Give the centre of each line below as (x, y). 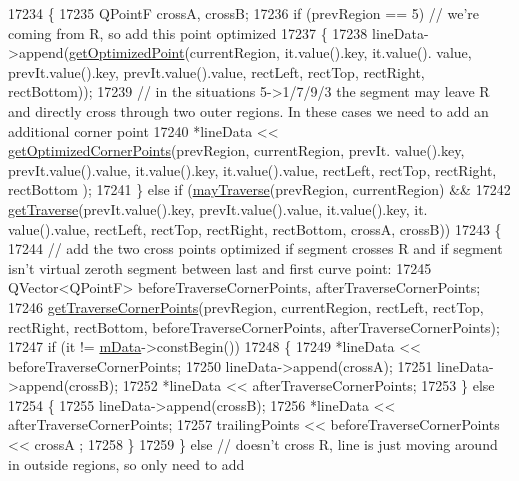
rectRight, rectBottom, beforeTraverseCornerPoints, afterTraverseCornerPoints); (254, 326)
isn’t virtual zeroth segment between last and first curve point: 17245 (220, 267)
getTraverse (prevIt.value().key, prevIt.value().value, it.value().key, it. (218, 208)
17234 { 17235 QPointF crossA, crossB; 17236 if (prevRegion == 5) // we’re (244, 13)
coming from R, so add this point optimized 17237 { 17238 (188, 32)
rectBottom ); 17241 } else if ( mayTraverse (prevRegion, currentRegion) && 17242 (259, 189)
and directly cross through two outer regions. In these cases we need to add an (248, 110)
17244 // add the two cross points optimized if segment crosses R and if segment (255, 248)
